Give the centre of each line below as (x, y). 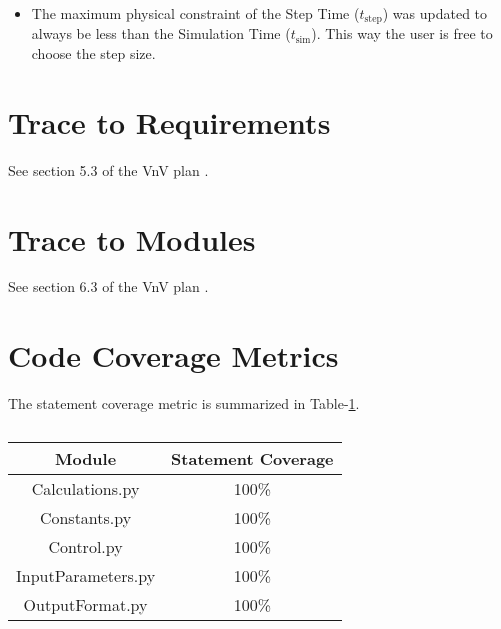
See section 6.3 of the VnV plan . (108, 286)
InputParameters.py (86, 575)
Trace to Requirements (169, 121)
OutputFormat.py (85, 604)
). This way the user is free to (402, 33)
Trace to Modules (132, 238)
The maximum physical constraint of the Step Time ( (195, 13)
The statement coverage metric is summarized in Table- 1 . (184, 403)
